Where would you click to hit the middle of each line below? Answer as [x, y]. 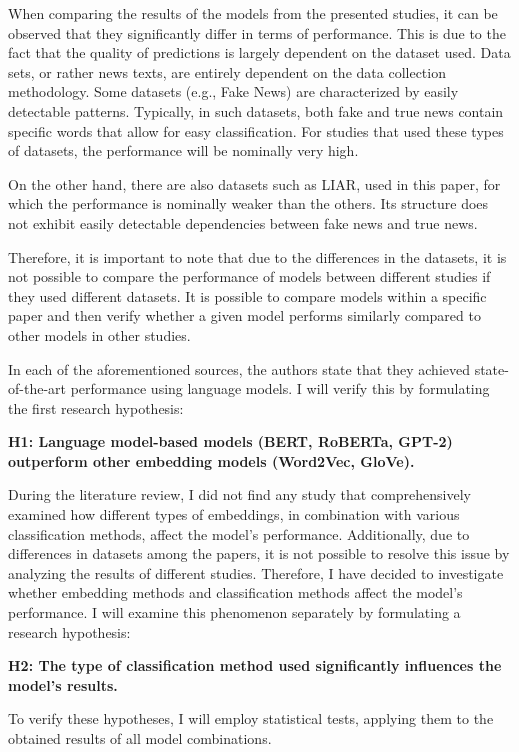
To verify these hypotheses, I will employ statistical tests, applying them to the [251, 718]
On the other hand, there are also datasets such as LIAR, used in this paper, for [254, 183]
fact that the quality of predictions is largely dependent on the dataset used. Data [259, 52]
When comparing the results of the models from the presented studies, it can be [253, 13]
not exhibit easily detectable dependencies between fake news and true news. [243, 222]
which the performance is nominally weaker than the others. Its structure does [248, 203]
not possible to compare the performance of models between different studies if [249, 276]
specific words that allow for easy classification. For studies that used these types [256, 130]
